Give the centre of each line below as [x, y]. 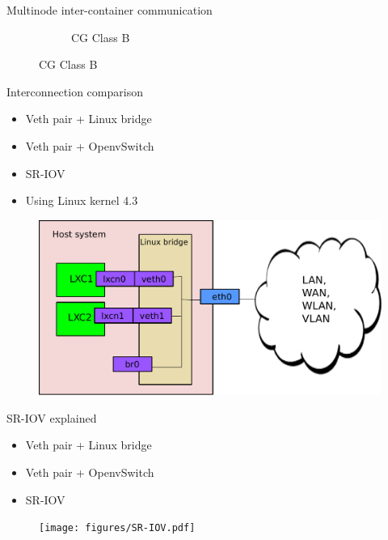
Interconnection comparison [75, 91]
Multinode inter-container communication [110, 10]
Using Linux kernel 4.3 [82, 200]
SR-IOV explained [52, 417]
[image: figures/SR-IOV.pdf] [117, 528]
